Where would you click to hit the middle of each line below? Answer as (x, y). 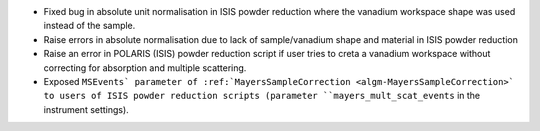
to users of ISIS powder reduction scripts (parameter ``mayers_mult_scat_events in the (262, 96)
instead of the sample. (89, 26)
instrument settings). (86, 109)
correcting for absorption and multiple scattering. (145, 67)
